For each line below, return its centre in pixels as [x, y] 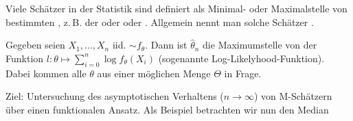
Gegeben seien [35, 45]
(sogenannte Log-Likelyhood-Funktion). [241, 58]
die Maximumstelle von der [260, 45]
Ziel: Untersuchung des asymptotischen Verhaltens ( [115, 96]
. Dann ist [166, 45]
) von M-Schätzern [293, 96]
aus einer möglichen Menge [154, 73]
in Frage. [243, 73]
